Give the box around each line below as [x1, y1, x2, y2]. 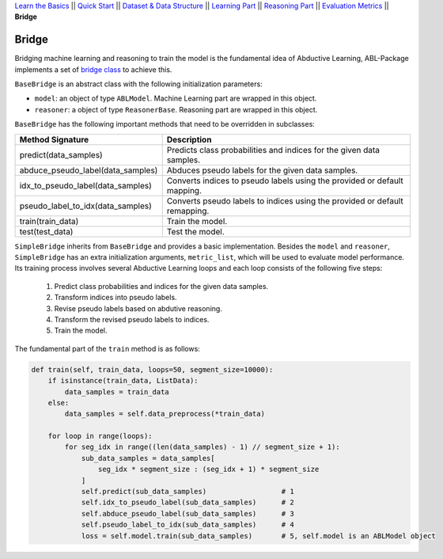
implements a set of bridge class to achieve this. [14, 64, 172, 74]
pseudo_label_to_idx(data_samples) [19, 200, 152, 211]
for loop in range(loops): [47, 432, 153, 441]
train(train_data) [19, 215, 79, 226]
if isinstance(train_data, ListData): [47, 376, 199, 386]
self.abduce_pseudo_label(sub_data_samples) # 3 [81, 509, 294, 518]
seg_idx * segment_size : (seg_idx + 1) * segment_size [97, 465, 320, 474]
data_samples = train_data [64, 387, 169, 396]
